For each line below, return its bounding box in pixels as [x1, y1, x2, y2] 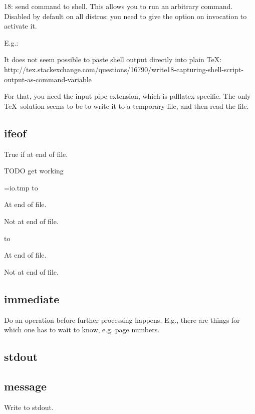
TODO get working [4, 165, 64, 176]
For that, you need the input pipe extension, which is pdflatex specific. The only [4, 91, 251, 101]
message [4, 378, 47, 393]
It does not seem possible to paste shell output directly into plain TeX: [4, 54, 222, 65]
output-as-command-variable [4, 74, 92, 84]
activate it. [4, 21, 37, 31]
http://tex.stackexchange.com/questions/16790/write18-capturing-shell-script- [4, 64, 244, 74]
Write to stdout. [4, 401, 54, 412]
